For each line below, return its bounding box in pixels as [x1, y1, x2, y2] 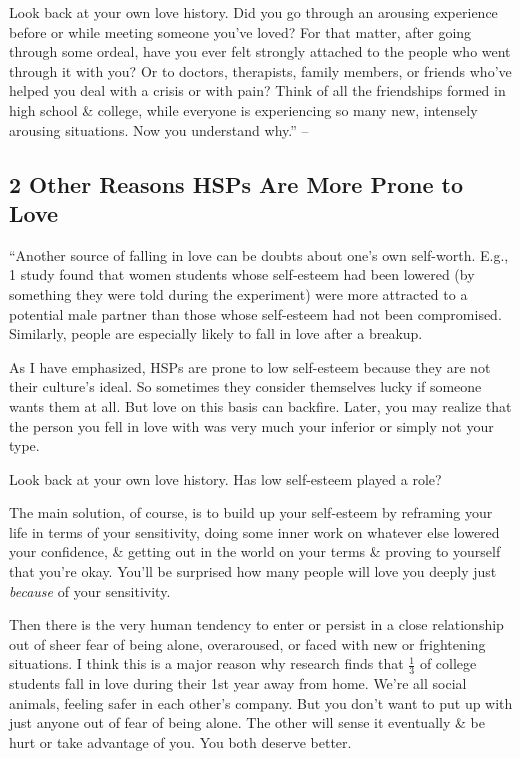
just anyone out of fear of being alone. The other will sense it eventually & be [9, 712, 485, 733]
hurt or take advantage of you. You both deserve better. [9, 732, 352, 753]
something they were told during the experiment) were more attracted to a [9, 283, 468, 304]
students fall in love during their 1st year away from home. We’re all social [9, 673, 467, 694]
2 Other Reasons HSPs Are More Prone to [9, 168, 463, 199]
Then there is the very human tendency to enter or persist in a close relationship [9, 614, 504, 635]
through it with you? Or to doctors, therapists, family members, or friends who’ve [9, 60, 512, 81]
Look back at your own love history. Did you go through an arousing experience [9, 2, 498, 22]
